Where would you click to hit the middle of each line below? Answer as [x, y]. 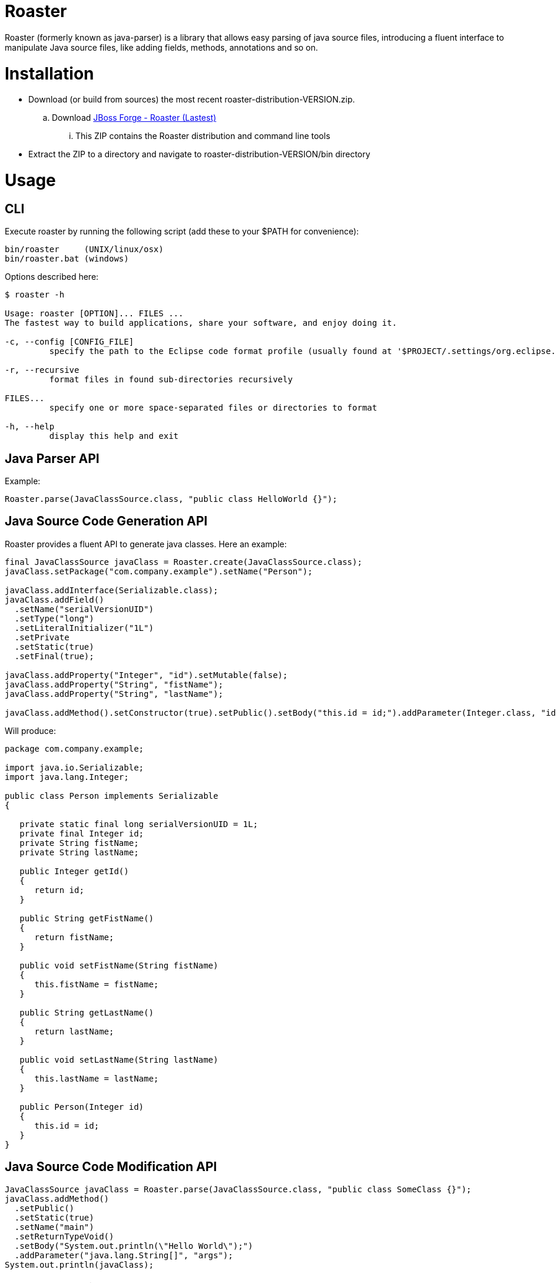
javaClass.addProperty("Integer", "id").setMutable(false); [146, 675]
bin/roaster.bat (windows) [67, 259]
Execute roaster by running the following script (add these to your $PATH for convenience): [182, 232]
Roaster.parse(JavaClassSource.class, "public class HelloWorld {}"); [171, 499]
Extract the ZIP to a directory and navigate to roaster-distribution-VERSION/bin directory [199, 154]
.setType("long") [54, 618]
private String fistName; [79, 843]
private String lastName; [79, 852]
